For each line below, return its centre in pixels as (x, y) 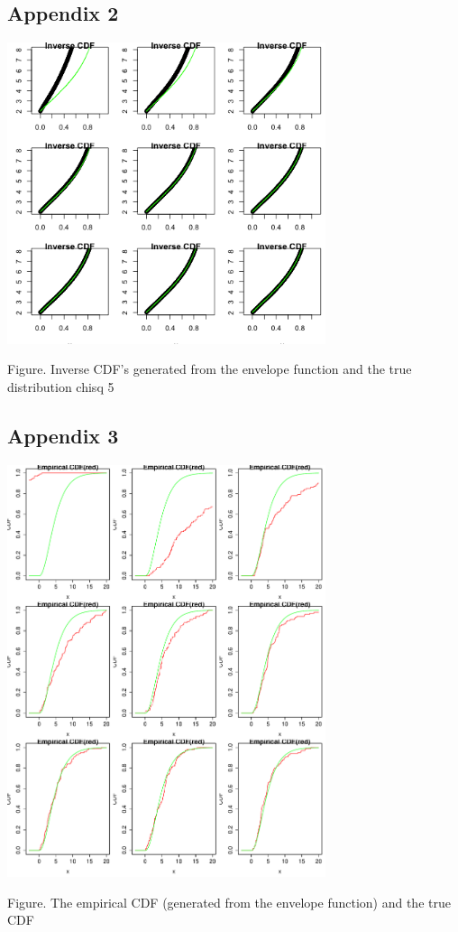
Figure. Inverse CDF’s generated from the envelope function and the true (210, 369)
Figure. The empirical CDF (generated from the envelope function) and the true (229, 902)
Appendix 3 (63, 435)
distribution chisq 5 (61, 386)
